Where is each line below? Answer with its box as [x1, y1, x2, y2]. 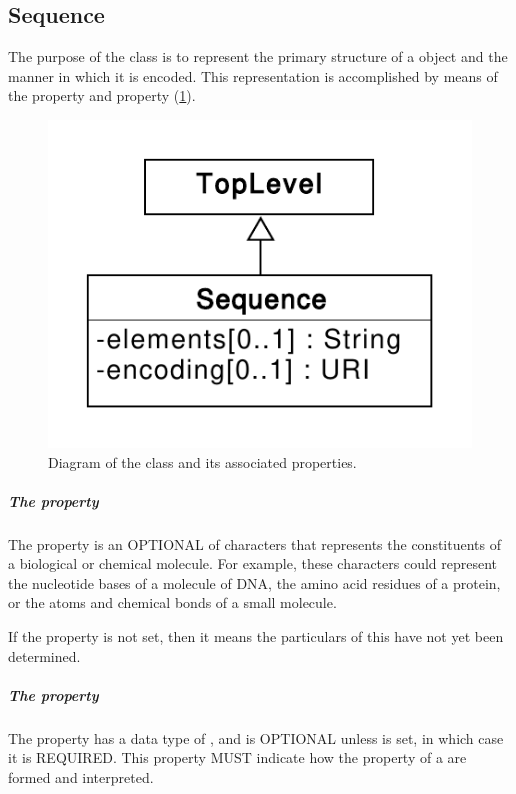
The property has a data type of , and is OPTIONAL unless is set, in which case [8, 727, 504, 748]
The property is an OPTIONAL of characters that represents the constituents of [8, 533, 502, 554]
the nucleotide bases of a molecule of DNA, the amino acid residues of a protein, [8, 572, 501, 593]
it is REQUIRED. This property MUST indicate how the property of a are [8, 747, 467, 768]
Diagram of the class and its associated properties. [48, 451, 357, 472]
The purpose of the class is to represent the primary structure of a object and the [8, 46, 508, 67]
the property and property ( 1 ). [8, 85, 196, 106]
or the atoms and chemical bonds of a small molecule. [8, 592, 337, 613]
